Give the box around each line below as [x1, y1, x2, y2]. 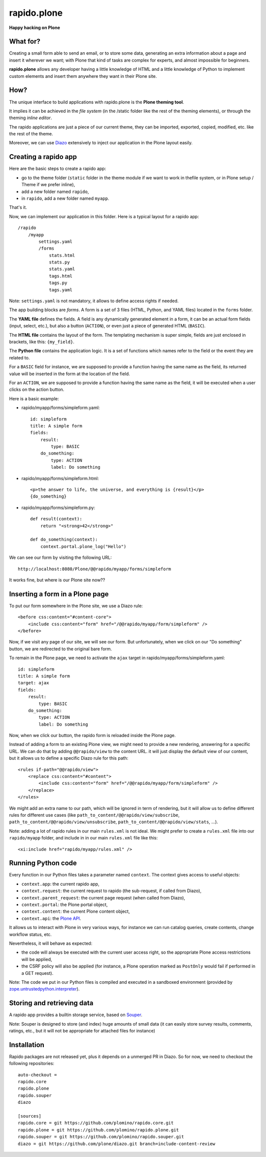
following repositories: [9, 1061, 54, 1066]
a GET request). [21, 970, 54, 976]
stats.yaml [49, 266, 75, 272]
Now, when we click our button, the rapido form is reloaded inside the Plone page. [9, 733, 176, 739]
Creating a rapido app [9, 153, 77, 161]
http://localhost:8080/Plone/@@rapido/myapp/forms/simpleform [18, 566, 171, 572]
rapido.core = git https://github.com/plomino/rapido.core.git [18, 1120, 174, 1126]
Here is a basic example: [9, 395, 59, 401]
